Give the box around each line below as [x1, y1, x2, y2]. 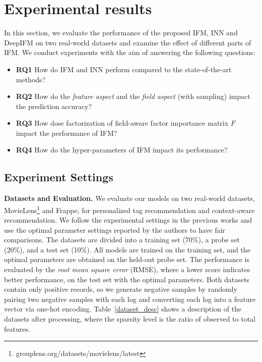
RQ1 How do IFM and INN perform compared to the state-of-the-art [16, 64, 232, 74]
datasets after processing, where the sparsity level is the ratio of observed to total [4, 314, 255, 324]
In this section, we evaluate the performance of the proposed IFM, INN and [4, 27, 238, 38]
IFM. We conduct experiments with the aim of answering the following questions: [4, 47, 255, 58]
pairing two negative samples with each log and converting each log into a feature [4, 293, 256, 304]
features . [4, 323, 30, 334]
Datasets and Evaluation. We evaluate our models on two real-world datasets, [4, 193, 255, 203]
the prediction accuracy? [16, 100, 92, 111]
